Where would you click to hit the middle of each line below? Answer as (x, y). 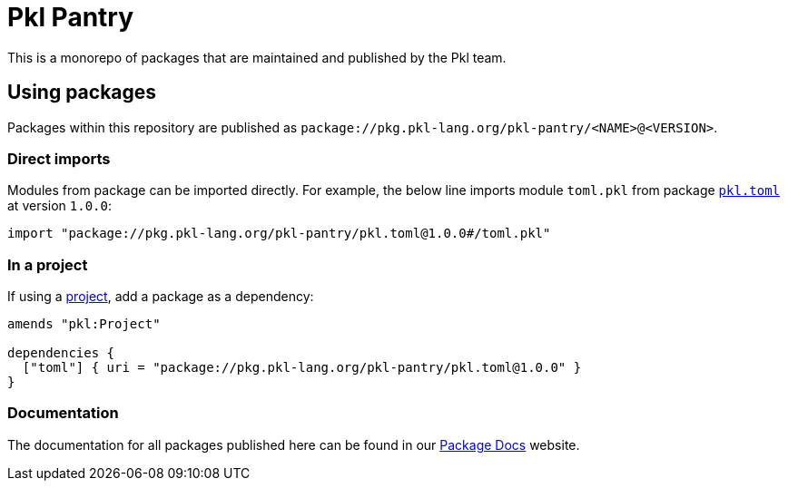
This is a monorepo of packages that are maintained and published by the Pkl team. (257, 57)
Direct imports (59, 158)
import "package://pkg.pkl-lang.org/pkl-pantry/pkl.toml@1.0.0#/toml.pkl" (279, 234)
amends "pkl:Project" (84, 324)
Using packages (82, 93)
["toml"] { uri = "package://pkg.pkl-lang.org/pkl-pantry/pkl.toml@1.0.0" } (302, 368)
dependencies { (61, 353)
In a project (48, 264)
